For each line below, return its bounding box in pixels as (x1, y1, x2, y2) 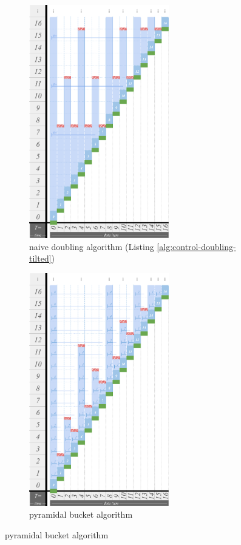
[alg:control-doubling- (157, 240, 236, 252)
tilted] (29, 252, 52, 265)
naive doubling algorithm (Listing (29, 240, 154, 252)
